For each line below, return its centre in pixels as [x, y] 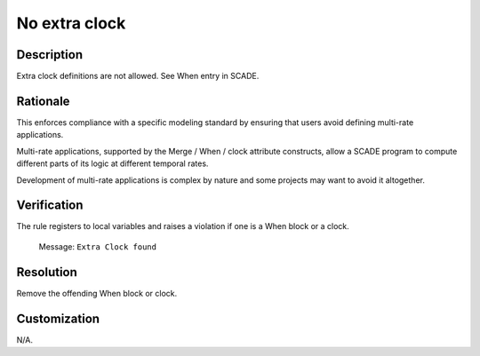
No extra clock [71, 23]
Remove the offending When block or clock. [97, 293]
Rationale [43, 101]
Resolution [47, 272]
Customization [58, 318]
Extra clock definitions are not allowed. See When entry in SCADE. [138, 76]
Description [50, 55]
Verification [50, 206]
